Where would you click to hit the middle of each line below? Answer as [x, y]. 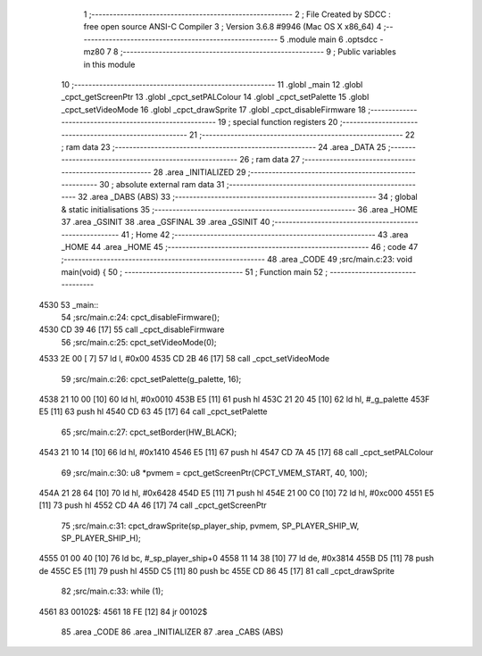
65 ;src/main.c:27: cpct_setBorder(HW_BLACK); [149, 432]
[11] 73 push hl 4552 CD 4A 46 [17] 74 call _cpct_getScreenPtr [153, 505]
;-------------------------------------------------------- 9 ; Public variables [258, 52]
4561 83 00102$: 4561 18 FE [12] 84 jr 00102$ [123, 611]
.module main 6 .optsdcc [332, 39]
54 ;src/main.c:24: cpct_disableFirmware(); [141, 317]
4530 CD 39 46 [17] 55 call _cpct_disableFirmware [132, 329]
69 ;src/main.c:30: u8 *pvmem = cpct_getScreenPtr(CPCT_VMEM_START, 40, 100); [214, 472]
